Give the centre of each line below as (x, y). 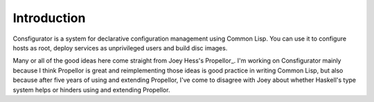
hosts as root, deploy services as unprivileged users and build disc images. (120, 48)
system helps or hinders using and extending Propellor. (91, 90)
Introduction (49, 18)
